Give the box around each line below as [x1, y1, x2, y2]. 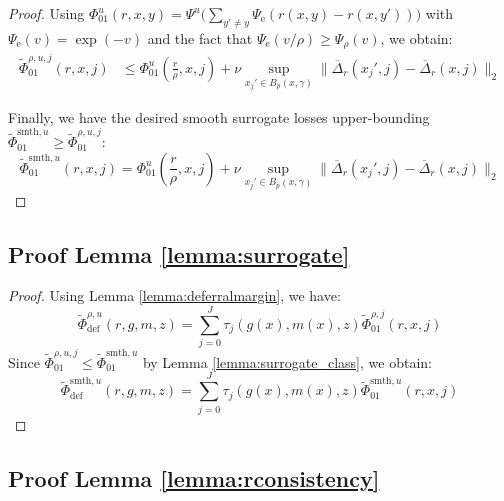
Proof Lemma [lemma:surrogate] [8, 238, 350, 269]
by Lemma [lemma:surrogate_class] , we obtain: [142, 351, 432, 372]
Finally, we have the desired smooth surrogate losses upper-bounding [8, 106, 430, 127]
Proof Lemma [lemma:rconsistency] [8, 462, 380, 493]
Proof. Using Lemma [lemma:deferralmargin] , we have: [8, 285, 341, 306]
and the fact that [147, 27, 253, 48]
